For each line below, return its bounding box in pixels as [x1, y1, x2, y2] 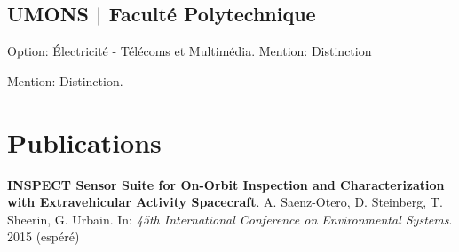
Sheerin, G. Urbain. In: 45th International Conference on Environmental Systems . [7, 209, 453, 228]
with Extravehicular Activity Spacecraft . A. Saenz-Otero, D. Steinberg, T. [7, 193, 443, 211]
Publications [7, 123, 162, 160]
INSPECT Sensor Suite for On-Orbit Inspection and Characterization [7, 175, 445, 193]
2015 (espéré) [7, 227, 80, 246]
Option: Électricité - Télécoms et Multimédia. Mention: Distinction [7, 42, 372, 60]
